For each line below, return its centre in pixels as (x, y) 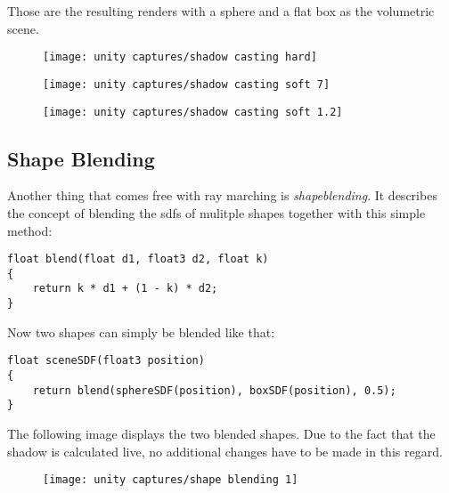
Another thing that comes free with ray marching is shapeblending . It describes (222, 195)
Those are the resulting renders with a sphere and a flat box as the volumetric (221, 11)
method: (30, 230)
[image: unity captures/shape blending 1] (171, 480)
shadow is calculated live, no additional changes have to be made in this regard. (225, 451)
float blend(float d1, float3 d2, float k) (138, 259)
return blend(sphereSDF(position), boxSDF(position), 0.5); (214, 390)
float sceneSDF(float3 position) (106, 361)
